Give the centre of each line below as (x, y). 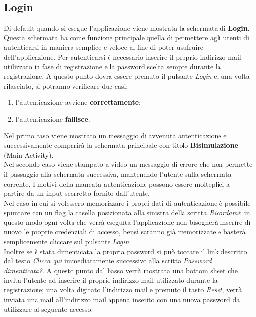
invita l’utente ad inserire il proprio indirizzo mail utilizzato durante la (111, 280)
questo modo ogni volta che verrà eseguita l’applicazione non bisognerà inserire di (127, 222)
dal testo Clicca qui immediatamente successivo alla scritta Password (108, 261)
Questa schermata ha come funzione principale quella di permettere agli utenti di (127, 37)
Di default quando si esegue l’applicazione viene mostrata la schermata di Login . (127, 28)
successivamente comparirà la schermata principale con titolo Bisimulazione (121, 145)
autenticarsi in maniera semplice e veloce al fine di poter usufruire (104, 47)
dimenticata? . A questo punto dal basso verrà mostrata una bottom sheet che (121, 270)
